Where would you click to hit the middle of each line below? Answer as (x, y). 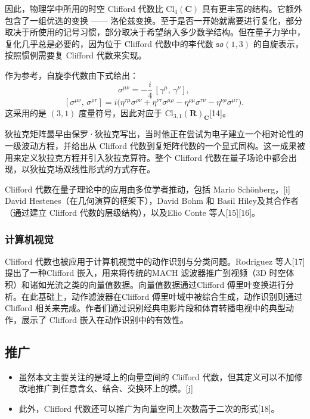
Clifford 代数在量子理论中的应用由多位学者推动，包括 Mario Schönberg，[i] (148, 189)
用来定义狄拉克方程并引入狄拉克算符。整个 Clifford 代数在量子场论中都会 (147, 157)
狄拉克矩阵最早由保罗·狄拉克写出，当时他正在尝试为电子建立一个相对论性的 (154, 134)
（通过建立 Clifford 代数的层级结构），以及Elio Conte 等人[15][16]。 (133, 212)
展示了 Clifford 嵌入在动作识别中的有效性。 (105, 319)
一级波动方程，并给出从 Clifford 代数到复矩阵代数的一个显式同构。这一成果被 (155, 146)
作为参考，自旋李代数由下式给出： (72, 75)
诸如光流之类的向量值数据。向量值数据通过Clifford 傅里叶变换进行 (157, 284)
